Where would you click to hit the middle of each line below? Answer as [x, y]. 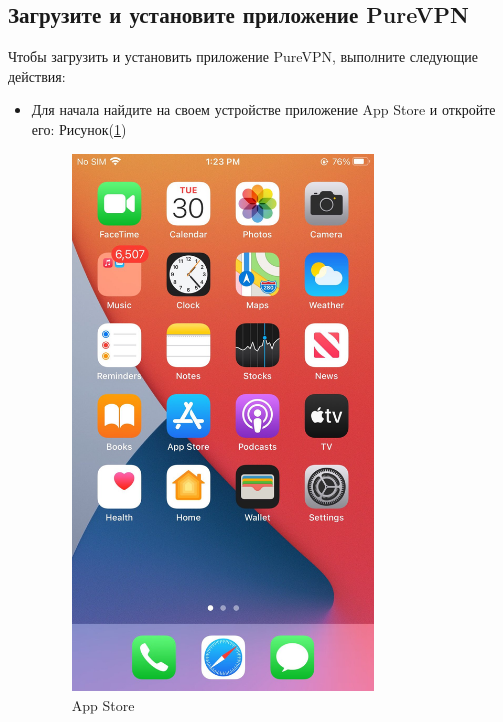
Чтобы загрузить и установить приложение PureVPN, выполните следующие [243, 56]
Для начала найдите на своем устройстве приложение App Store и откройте [263, 109]
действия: [37, 75]
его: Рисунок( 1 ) [79, 128]
